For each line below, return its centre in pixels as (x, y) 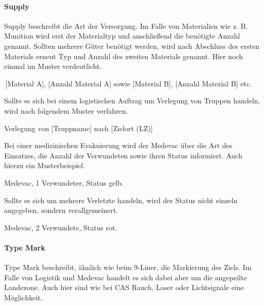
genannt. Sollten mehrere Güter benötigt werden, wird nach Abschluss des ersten (132, 46)
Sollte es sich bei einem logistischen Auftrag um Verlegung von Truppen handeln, (132, 101)
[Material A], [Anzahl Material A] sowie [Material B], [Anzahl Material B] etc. (128, 83)
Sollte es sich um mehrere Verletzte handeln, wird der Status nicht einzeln (121, 200)
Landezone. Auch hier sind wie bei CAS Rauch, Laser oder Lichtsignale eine (124, 287)
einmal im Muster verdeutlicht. (53, 66)
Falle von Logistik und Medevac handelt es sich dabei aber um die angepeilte (126, 277)
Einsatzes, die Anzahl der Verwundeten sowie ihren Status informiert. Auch (123, 155)
